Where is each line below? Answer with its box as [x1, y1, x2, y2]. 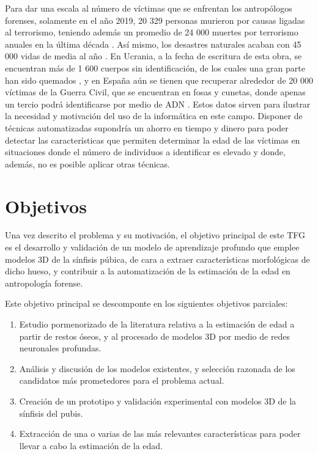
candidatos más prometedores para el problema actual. [19, 374, 224, 387]
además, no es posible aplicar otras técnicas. [5, 157, 170, 170]
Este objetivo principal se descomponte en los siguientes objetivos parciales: [5, 297, 288, 310]
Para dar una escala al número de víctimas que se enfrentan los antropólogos [5, 2, 292, 14]
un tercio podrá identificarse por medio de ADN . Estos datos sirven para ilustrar [5, 97, 311, 110]
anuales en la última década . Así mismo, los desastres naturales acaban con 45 [5, 37, 301, 50]
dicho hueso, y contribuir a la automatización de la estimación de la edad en [5, 265, 290, 277]
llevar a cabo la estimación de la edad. [19, 439, 163, 452]
